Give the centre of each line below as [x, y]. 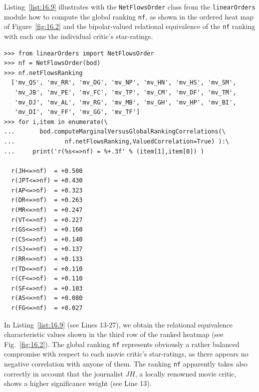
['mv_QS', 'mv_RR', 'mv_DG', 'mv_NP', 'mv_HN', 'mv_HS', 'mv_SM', [124, 83]
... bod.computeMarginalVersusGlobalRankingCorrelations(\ [115, 132]
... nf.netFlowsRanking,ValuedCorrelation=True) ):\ [117, 141]
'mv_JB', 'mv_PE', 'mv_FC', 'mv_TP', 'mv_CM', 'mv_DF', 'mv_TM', [126, 92]
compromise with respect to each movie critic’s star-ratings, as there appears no [126, 354]
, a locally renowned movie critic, [186, 373]
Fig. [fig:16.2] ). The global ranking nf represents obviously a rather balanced [122, 344]
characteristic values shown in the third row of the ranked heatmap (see [114, 334]
